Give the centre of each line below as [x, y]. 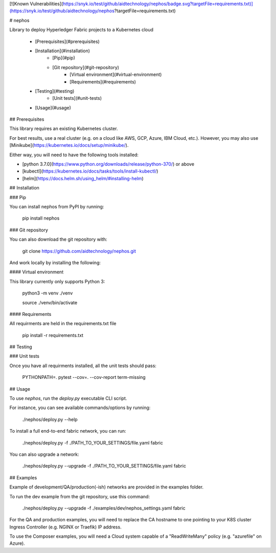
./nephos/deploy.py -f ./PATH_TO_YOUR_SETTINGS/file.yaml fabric [93, 442]
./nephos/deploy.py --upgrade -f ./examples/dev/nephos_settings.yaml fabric [104, 508]
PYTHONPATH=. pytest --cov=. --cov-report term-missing [84, 377]
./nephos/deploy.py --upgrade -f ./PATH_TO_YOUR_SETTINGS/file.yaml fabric [104, 466]
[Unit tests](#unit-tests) [77, 98]
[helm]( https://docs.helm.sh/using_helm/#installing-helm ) [83, 178]
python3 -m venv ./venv [48, 293]
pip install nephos [41, 218]
